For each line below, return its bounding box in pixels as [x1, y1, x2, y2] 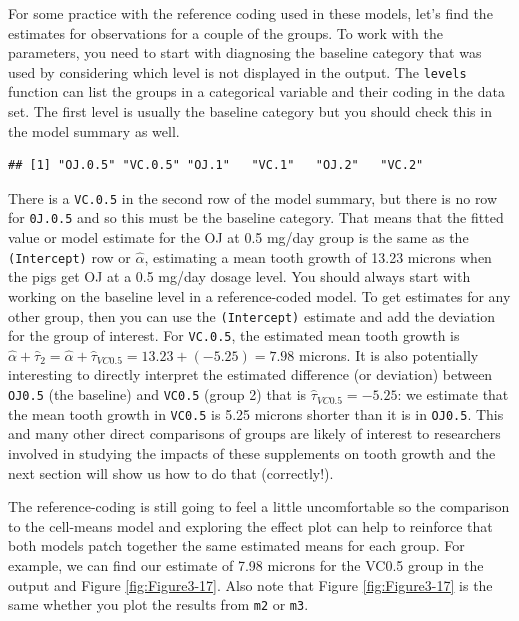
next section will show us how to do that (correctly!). [8, 462, 334, 483]
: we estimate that [397, 384, 509, 405]
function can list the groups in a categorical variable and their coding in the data [8, 81, 505, 102]
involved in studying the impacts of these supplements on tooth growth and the [8, 442, 496, 463]
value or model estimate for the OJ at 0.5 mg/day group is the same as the [8, 227, 469, 248]
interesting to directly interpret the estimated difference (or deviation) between [8, 364, 493, 385]
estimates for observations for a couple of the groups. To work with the [8, 22, 443, 43]
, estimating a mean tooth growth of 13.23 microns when [144, 246, 492, 267]
